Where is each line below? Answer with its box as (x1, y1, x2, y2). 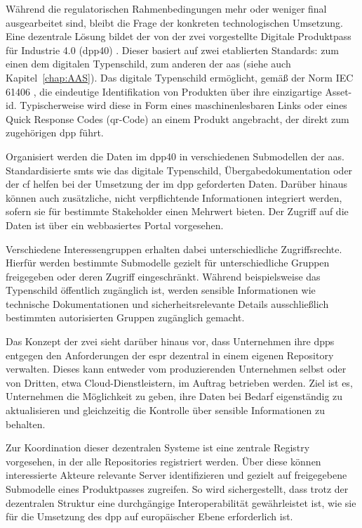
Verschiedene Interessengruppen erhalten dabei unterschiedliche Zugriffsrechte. (6, 241, 342, 256)
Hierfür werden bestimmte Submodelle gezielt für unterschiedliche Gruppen (6, 255, 330, 270)
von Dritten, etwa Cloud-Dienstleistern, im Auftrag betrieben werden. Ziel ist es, (6, 375, 353, 389)
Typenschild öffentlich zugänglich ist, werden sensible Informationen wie (6, 283, 316, 297)
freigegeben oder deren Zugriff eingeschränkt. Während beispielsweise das (6, 269, 321, 283)
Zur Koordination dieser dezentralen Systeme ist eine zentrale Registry (6, 440, 310, 455)
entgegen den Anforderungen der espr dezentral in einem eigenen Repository (6, 347, 334, 362)
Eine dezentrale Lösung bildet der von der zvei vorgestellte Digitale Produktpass (6, 29, 351, 44)
